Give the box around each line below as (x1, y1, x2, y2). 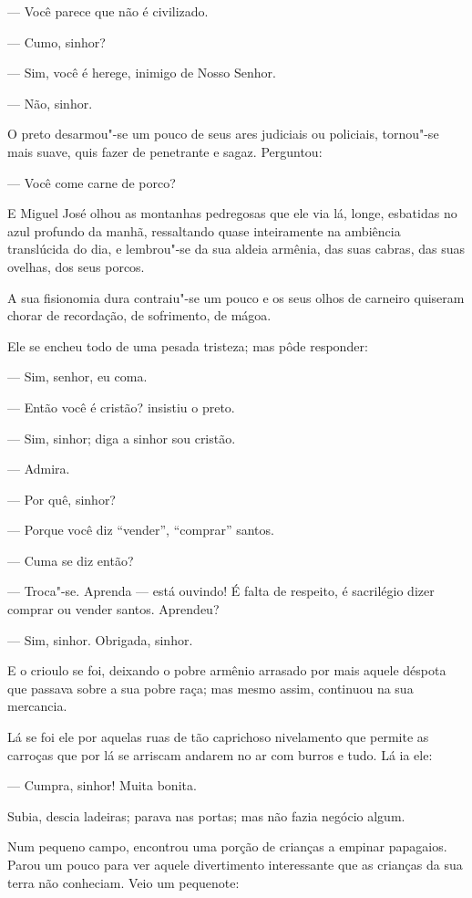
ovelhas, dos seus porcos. (7, 256, 145, 276)
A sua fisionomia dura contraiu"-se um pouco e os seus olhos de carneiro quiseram (7, 287, 465, 307)
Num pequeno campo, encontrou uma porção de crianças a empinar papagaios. (7, 837, 447, 856)
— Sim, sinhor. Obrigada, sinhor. (7, 630, 193, 649)
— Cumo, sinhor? (7, 32, 106, 51)
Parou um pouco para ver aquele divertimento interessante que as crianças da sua (7, 855, 463, 873)
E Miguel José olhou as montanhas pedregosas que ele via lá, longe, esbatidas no (7, 204, 457, 223)
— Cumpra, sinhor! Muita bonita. (7, 776, 197, 795)
